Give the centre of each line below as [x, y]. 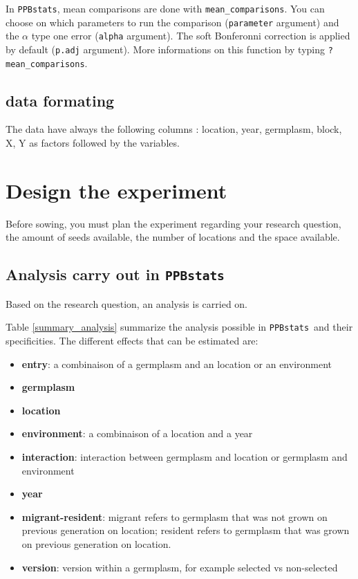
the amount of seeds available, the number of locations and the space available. [173, 237]
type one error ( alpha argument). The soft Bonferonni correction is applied [191, 36]
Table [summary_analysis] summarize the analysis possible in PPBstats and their [179, 327]
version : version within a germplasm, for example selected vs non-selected [180, 567]
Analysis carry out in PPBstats [115, 274]
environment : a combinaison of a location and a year [137, 433]
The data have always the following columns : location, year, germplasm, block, [174, 129]
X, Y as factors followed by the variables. [93, 143]
